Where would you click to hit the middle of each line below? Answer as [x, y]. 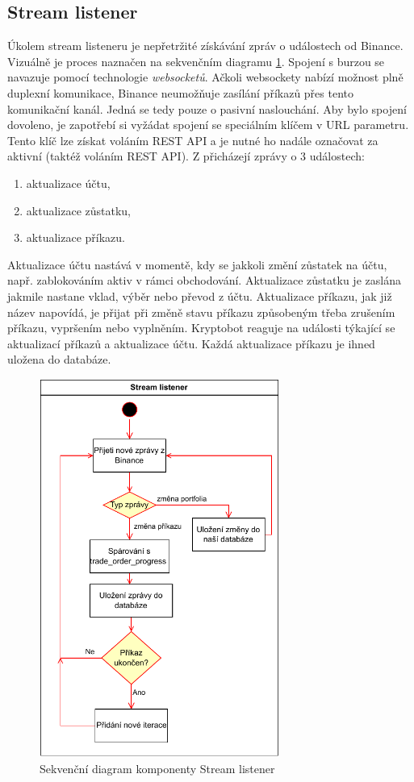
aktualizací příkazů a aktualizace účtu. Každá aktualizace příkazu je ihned [191, 343]
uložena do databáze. [59, 359]
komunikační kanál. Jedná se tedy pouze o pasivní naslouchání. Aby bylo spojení [207, 108]
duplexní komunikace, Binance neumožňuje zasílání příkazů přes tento [181, 92]
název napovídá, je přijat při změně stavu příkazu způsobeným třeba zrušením [201, 312]
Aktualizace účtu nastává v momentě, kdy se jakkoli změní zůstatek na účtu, [197, 264]
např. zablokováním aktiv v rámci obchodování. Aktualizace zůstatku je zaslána [204, 280]
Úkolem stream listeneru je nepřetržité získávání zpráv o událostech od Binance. [205, 46]
